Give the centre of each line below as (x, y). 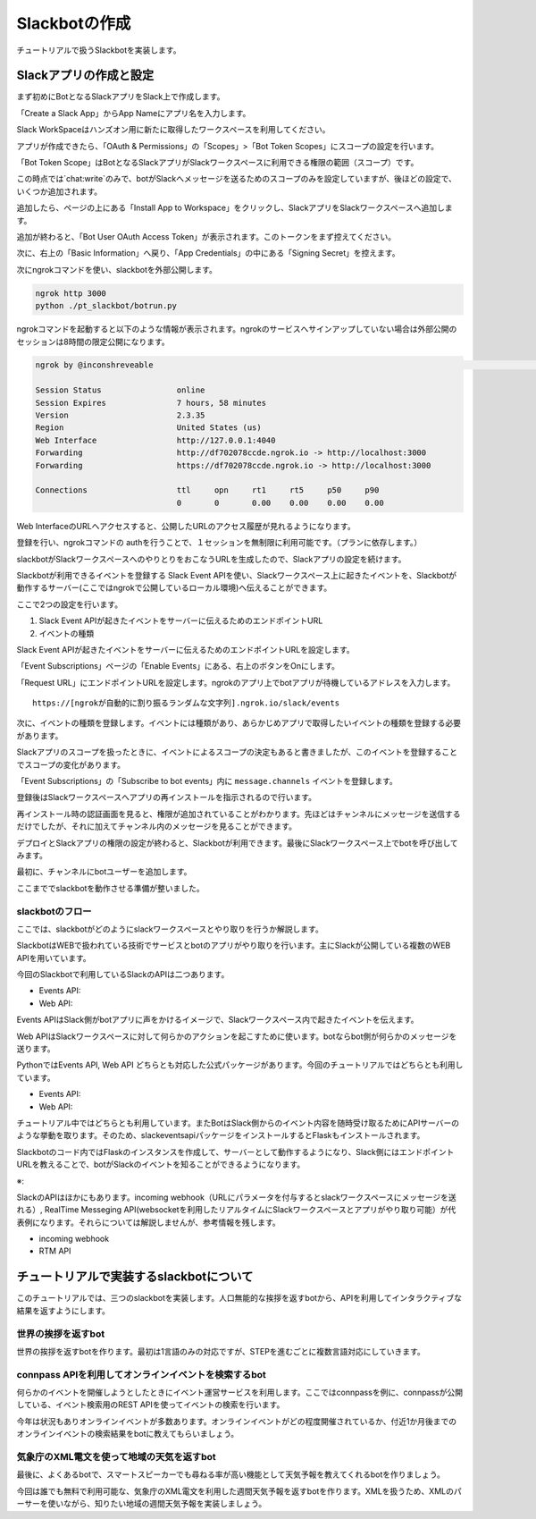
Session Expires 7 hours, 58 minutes (151, 403)
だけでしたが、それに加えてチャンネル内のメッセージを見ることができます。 (156, 826)
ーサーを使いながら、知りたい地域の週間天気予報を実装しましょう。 (142, 1504)
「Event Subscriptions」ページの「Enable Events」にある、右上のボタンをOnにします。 (178, 666)
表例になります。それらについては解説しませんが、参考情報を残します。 (148, 1222)
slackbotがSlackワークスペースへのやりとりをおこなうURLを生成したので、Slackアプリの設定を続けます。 (211, 559)
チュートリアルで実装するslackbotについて (135, 1277)
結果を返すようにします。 (63, 1311)
